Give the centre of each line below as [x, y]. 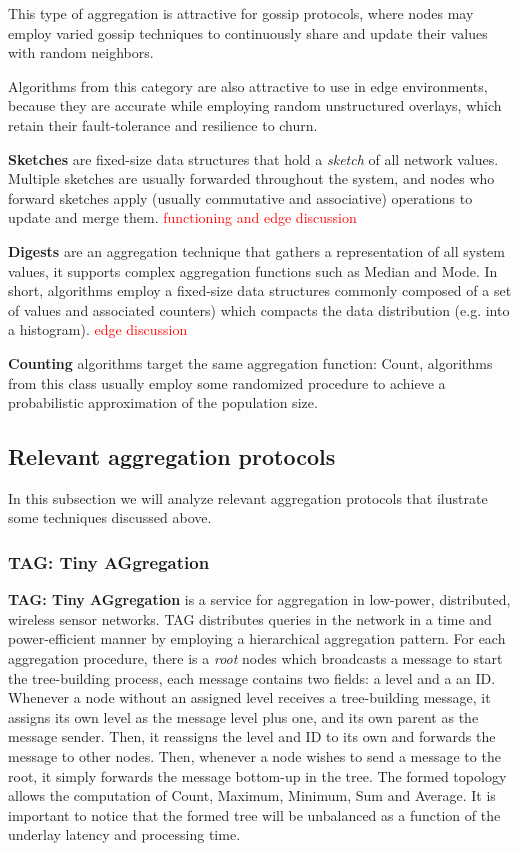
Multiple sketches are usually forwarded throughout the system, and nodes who [251, 178]
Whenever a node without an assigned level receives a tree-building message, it [249, 697]
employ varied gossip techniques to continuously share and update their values [248, 32]
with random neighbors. [81, 52]
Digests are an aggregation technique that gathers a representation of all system [256, 250]
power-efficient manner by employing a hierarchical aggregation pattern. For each [257, 638]
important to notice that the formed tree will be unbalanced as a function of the [254, 814]
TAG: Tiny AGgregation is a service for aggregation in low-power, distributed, [259, 599]
